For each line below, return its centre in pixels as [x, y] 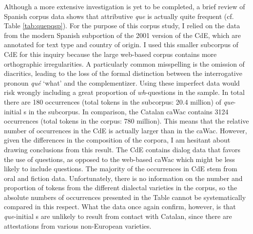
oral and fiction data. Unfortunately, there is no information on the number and [123, 178]
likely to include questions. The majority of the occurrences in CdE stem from [121, 169]
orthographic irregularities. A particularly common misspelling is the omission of [124, 63]
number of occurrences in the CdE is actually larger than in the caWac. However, [126, 130]
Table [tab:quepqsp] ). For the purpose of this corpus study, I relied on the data [122, 26]
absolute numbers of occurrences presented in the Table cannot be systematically [125, 197]
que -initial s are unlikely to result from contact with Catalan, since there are [118, 216]
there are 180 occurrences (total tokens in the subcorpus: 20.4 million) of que [119, 101]
